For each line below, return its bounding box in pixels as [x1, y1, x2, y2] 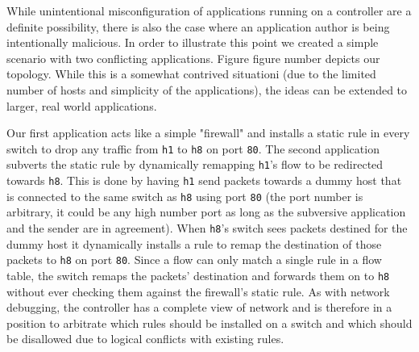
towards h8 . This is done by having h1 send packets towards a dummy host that [6, 172, 402, 189]
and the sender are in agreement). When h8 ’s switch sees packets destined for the [6, 219, 408, 236]
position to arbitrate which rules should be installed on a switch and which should [6, 314, 413, 331]
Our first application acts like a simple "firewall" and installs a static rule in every [6, 124, 410, 141]
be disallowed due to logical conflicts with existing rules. [6, 330, 284, 347]
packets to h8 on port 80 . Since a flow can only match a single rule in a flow [6, 251, 382, 268]
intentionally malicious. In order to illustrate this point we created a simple [6, 34, 379, 51]
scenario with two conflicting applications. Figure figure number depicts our [6, 49, 380, 66]
